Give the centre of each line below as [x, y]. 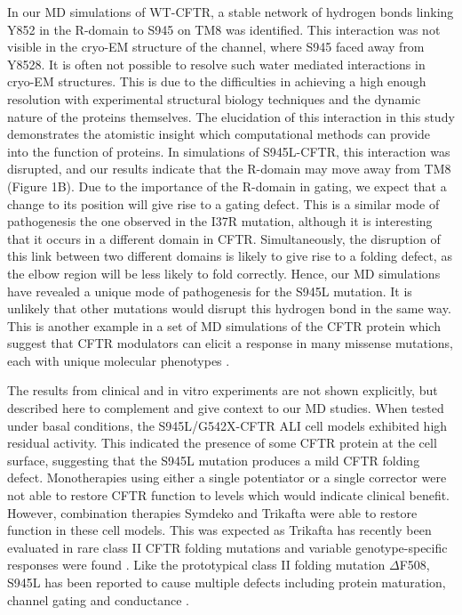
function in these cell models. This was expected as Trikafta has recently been [219, 530]
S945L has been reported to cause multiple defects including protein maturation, [227, 582]
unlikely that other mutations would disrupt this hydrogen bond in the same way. [229, 308]
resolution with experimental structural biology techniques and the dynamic [214, 98]
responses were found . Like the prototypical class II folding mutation [196, 565]
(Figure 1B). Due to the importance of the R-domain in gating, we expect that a [227, 186]
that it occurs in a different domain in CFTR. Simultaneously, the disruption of [224, 238]
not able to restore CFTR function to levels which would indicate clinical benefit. [229, 495]
